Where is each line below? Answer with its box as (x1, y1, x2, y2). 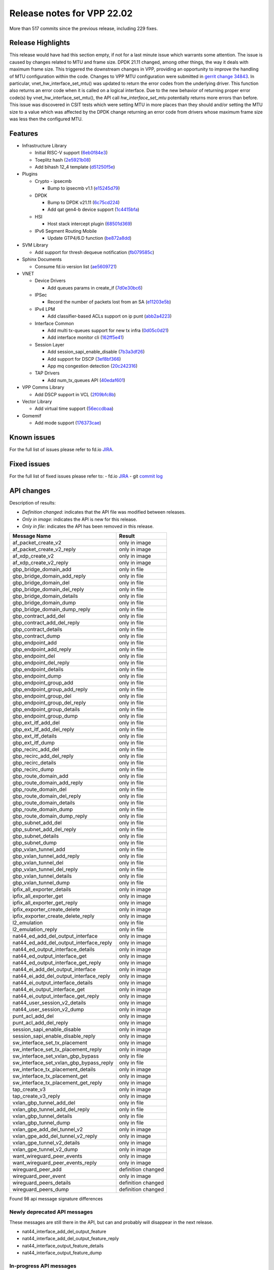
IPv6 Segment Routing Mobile (35, 228, 97, 234)
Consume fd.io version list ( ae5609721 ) (35, 263, 117, 269)
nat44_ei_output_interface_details (12, 979, 93, 987)
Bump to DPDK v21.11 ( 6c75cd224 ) (47, 200, 120, 205)
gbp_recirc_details (12, 759, 56, 767)
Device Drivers (35, 277, 66, 284)
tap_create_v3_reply (12, 1093, 60, 1100)
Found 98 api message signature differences (9, 1196, 104, 1202)
